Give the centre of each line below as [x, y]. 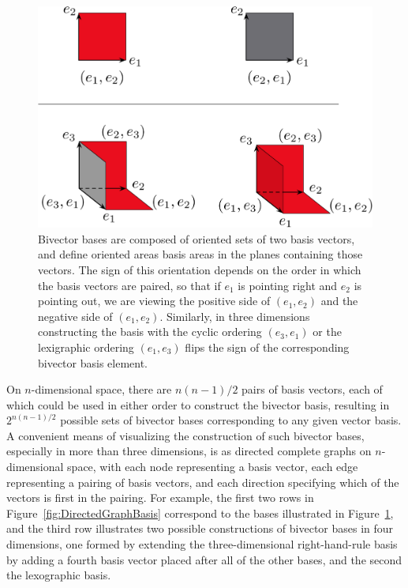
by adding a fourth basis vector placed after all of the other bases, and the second [204, 559]
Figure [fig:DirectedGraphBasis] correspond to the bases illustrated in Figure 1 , [200, 513]
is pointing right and [288, 285]
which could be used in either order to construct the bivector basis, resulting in [198, 404]
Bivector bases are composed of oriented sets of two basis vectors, [197, 238]
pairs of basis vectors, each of [312, 389]
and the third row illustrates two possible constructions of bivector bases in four [200, 528]
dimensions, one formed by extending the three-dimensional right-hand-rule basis [202, 544]
